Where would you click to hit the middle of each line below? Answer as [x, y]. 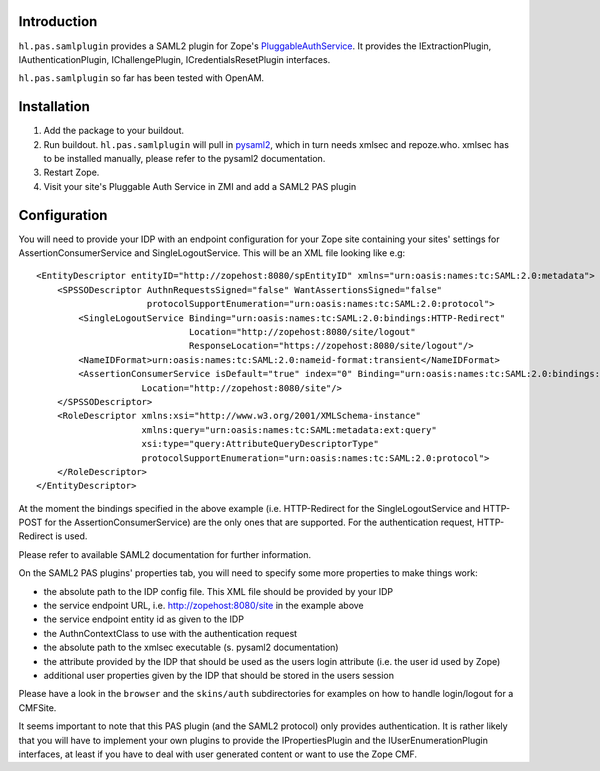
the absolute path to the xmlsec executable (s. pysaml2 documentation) [191, 647]
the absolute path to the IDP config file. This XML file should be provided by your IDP [218, 591]
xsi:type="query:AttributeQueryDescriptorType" [260, 444]
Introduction [58, 21]
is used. [71, 536]
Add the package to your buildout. [114, 131]
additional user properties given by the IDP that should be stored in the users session [219, 675]
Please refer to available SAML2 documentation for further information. [165, 554]
